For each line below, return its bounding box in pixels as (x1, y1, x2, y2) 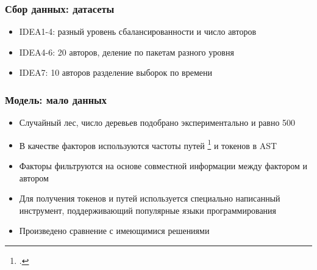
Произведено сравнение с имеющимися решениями (19, 224, 210, 237)
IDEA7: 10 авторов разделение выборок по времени (19, 66, 213, 79)
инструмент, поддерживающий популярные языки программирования (19, 203, 277, 216)
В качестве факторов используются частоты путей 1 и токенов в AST (19, 137, 277, 151)
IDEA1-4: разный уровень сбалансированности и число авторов (19, 25, 257, 38)
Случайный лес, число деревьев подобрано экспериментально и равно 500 (19, 116, 296, 129)
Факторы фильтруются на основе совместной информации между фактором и (19, 159, 307, 172)
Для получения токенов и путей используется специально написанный (19, 192, 280, 205)
